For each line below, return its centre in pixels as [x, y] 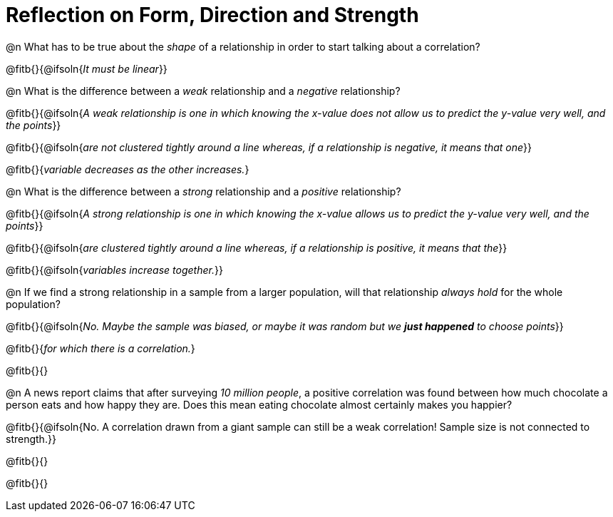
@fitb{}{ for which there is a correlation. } [101, 348]
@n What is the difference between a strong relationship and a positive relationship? [204, 191]
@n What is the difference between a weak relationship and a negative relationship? [203, 91]
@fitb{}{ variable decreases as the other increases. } [128, 169]
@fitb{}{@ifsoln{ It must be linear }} [87, 68]
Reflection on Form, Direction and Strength [212, 15]
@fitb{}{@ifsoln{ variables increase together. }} [114, 270]
